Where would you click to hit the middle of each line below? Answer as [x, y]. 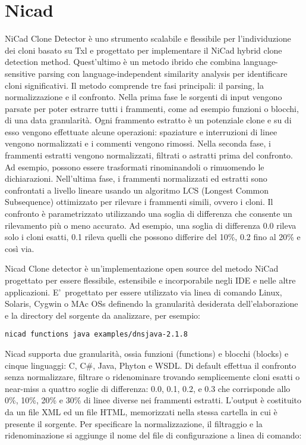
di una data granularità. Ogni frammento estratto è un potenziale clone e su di [148, 120]
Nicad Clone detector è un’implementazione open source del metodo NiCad [142, 268]
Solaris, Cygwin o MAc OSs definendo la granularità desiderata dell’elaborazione [152, 304]
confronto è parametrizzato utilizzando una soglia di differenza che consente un [149, 214]
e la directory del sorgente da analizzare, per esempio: [102, 315]
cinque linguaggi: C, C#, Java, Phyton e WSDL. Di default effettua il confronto [151, 365]
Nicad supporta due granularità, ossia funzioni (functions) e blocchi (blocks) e [147, 354]
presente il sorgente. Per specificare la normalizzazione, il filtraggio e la [134, 423]
